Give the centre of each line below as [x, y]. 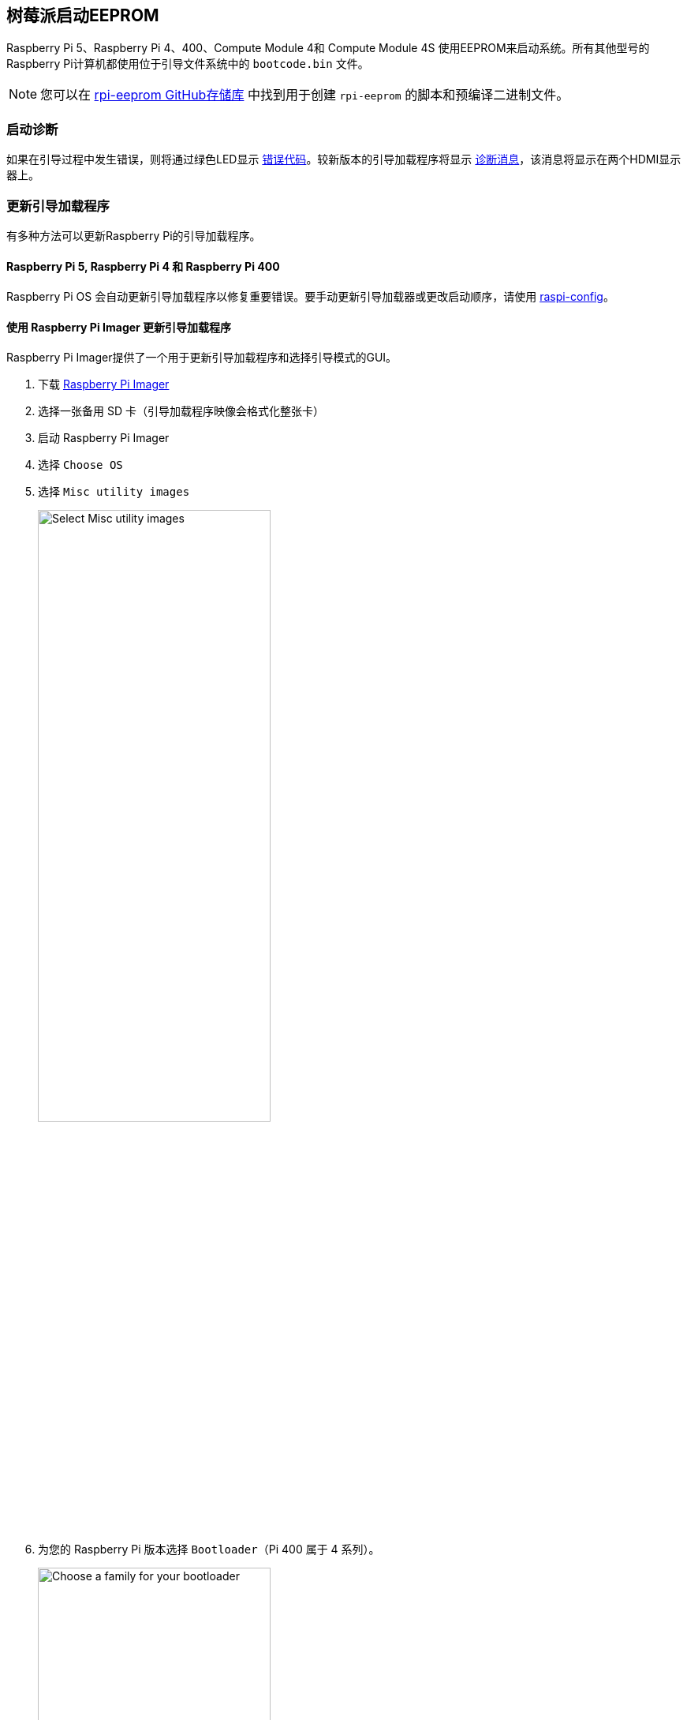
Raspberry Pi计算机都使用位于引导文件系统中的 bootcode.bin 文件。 [188, 64]
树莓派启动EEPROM [83, 15]
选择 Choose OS [80, 465]
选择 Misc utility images [114, 492]
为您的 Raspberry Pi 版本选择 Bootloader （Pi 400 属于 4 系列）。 [209, 1549]
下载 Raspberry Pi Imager [104, 384]
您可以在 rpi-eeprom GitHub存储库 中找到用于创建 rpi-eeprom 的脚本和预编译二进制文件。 [305, 95]
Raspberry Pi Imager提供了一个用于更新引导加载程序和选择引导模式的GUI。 [202, 358]
